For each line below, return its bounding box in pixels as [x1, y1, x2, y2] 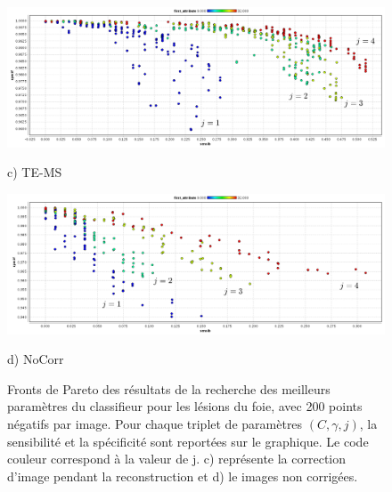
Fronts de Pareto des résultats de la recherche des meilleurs [7, 379, 331, 398]
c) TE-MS [7, 163, 62, 181]
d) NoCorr [7, 350, 64, 368]
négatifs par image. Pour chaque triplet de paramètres [7, 415, 303, 433]
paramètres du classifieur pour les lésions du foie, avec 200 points [7, 397, 363, 415]
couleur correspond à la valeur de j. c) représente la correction [7, 449, 347, 468]
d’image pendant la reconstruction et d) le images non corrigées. [7, 466, 358, 485]
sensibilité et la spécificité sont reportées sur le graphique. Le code [7, 432, 369, 450]
